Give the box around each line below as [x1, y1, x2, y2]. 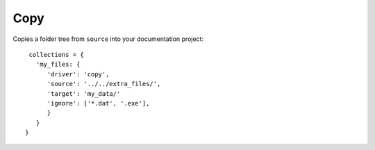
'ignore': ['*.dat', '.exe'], [47, 99, 150, 107]
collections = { [28, 51, 84, 58]
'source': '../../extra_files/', [47, 80, 161, 88]
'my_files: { [35, 60, 81, 69]
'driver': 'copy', [47, 70, 110, 78]
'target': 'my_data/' [47, 90, 121, 97]
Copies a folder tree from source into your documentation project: [12, 35, 204, 43]
